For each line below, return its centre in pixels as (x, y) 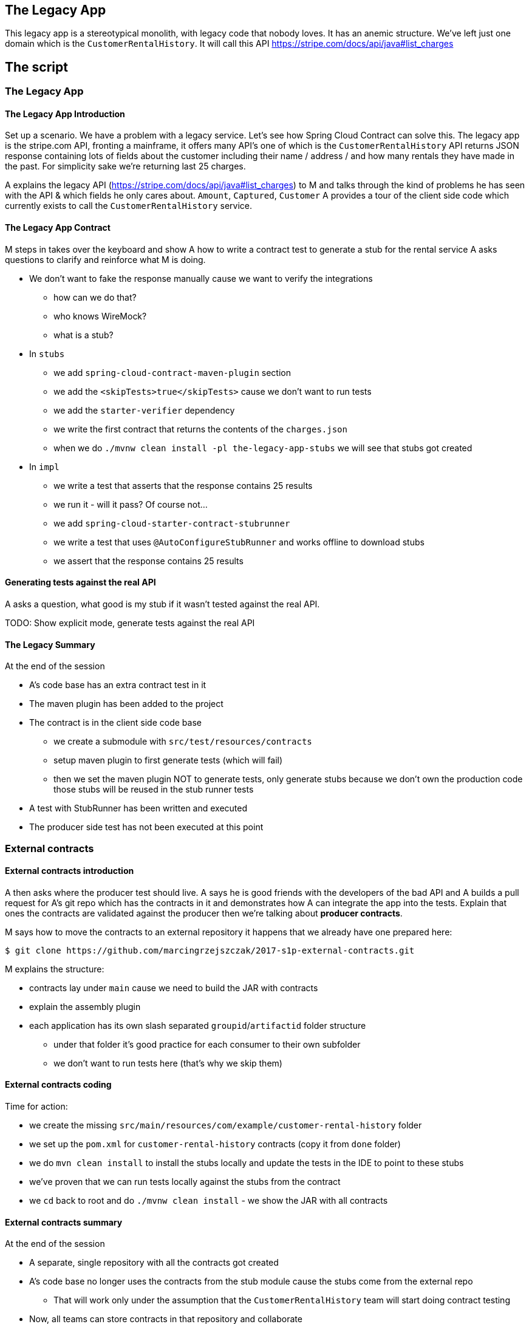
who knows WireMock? (100, 316)
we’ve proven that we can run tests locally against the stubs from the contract (185, 1181)
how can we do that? (95, 297)
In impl (44, 466)
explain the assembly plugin (85, 1006)
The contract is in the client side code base (115, 723)
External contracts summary (64, 1222)
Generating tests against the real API (80, 582)
